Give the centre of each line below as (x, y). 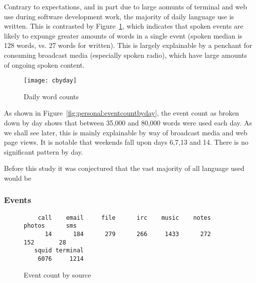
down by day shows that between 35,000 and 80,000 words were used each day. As (128, 122)
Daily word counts (51, 96)
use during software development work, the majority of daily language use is (119, 16)
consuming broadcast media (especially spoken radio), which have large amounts (126, 55)
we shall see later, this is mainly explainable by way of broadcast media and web (126, 132)
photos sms (50, 226)
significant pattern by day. (44, 151)
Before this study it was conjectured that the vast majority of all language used (124, 168)
